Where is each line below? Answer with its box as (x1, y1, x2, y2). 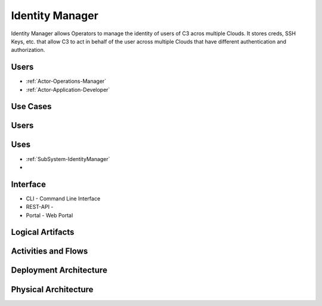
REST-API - (26, 203, 54, 211)
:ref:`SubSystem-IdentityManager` (26, 155, 110, 162)
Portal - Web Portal (26, 212, 73, 219)
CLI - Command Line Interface (26, 194, 101, 202)
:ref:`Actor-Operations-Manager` (26, 78, 107, 85)
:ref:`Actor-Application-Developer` (26, 86, 110, 93)
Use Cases (11, 101, 52, 112)
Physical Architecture (11, 284, 94, 295)
